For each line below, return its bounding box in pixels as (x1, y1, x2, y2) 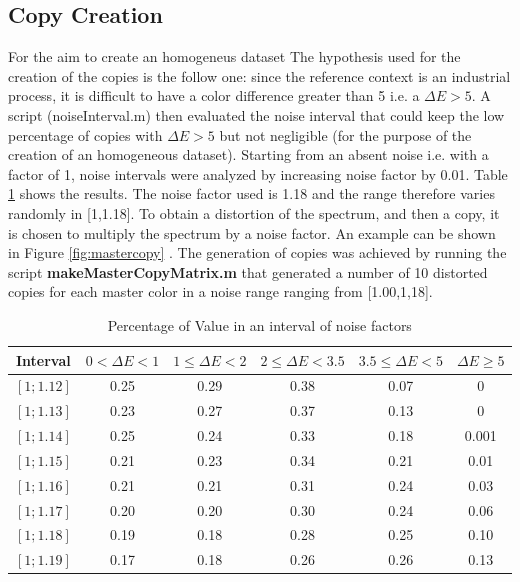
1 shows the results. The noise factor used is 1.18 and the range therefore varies (8, 183, 495, 204)
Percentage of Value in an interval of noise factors (107, 314, 412, 335)
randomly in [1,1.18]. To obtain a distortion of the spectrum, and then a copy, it (8, 202, 500, 223)
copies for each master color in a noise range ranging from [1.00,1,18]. (8, 281, 433, 302)
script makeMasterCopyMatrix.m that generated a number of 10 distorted (8, 261, 488, 282)
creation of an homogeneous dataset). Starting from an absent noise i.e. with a (8, 144, 489, 165)
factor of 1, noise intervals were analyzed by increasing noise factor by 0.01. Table (8, 163, 508, 184)
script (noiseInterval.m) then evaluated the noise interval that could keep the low (8, 104, 505, 125)
